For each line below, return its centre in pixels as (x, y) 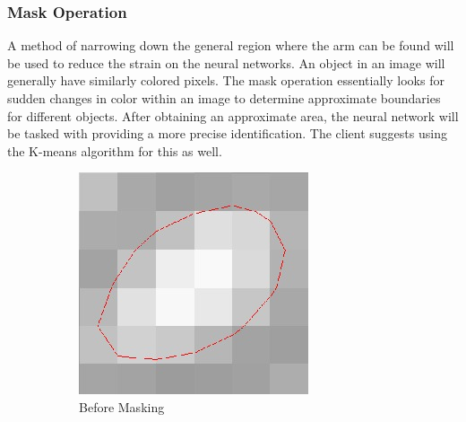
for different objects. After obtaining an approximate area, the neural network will (233, 115)
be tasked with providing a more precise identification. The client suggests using (227, 133)
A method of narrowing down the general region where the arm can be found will (231, 45)
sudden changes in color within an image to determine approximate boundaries (224, 98)
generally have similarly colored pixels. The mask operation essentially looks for (226, 80)
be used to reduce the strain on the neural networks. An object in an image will (226, 62)
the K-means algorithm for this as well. (115, 150)
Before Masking (122, 406)
